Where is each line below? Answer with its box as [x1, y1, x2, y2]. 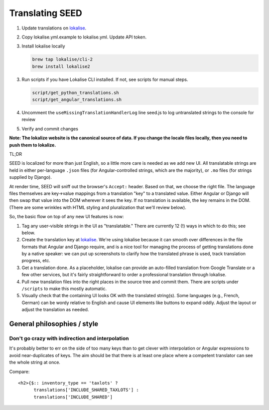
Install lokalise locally [21, 43, 65, 49]
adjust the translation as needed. [21, 307, 89, 313]
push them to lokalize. [9, 142, 56, 148]
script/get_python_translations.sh [32, 90, 119, 95]
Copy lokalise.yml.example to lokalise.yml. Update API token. [21, 34, 147, 40]
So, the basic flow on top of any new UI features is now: [9, 214, 124, 220]
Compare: [9, 369, 30, 375]
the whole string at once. [9, 360, 61, 366]
